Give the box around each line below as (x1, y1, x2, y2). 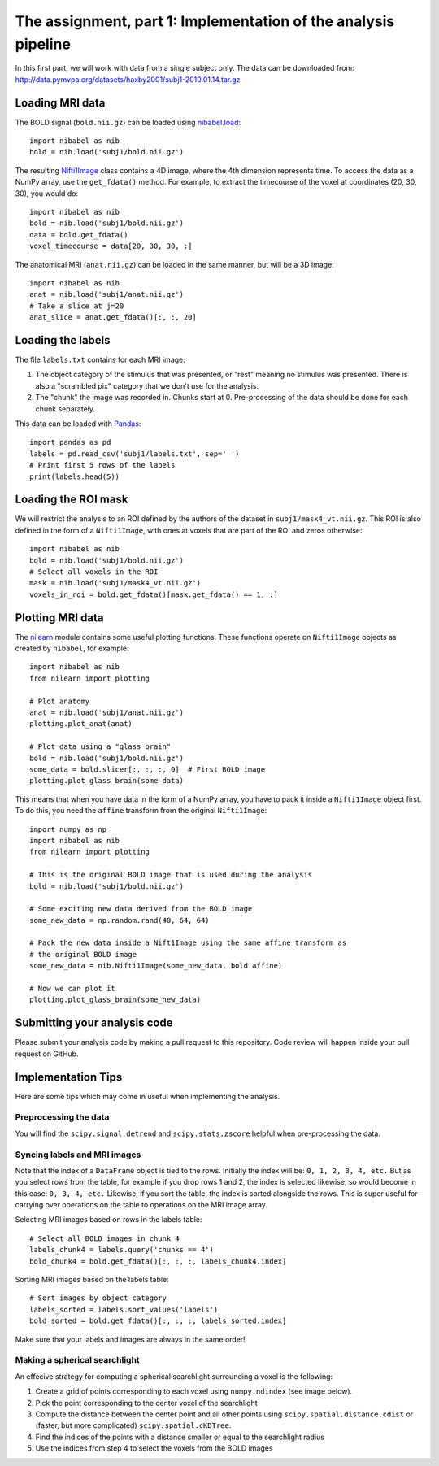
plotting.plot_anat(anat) (29, 720, 133, 729)
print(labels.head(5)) (29, 472, 120, 481)
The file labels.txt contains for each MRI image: (15, 355, 186, 365)
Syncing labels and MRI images (15, 1149, 141, 1160)
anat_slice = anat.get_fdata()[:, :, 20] (29, 313, 197, 322)
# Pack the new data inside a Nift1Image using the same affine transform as (29, 938, 347, 947)
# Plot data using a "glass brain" (29, 742, 172, 751)
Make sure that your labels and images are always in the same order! (15, 1334, 246, 1344)
